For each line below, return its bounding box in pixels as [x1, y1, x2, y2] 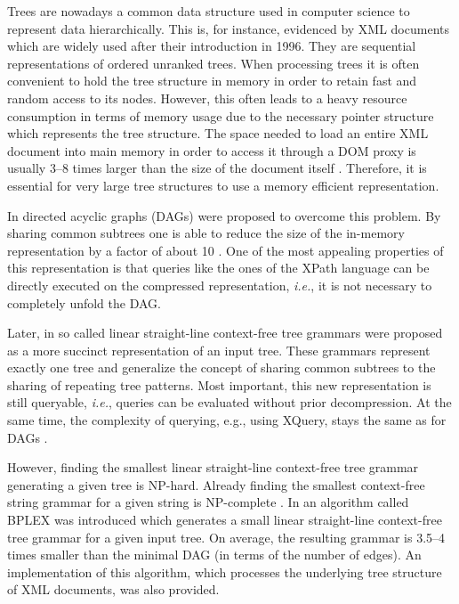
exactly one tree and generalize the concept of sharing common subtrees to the [7, 358, 436, 377]
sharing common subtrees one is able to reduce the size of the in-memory [7, 224, 405, 242]
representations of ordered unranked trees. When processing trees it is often [7, 53, 420, 72]
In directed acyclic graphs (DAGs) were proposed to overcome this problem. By [7, 206, 441, 224]
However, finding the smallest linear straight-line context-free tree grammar [7, 458, 419, 477]
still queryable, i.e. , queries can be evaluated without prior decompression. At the [7, 393, 452, 412]
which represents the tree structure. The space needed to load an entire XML [7, 124, 429, 143]
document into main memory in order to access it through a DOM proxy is [7, 141, 416, 159]
